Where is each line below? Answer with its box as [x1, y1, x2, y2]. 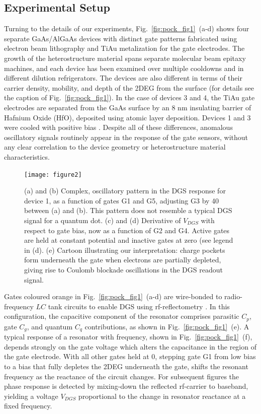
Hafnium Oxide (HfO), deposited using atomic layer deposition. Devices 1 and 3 [4, 112, 251, 122]
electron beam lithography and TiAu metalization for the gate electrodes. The [4, 43, 245, 53]
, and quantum [27, 321, 73, 331]
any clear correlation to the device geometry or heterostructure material [4, 142, 226, 152]
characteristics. [4, 151, 50, 162]
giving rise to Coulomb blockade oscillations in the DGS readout [24, 264, 223, 274]
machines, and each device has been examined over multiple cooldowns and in [4, 62, 244, 73]
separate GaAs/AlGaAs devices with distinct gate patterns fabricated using [4, 33, 237, 43]
